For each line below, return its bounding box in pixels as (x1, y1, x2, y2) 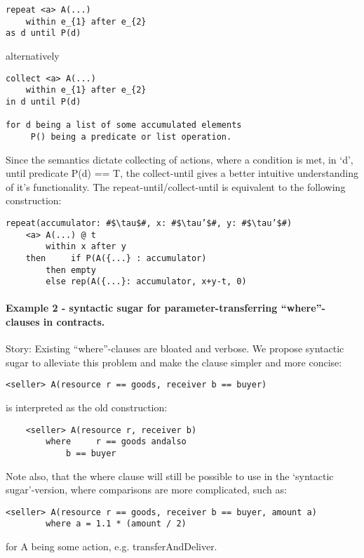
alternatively (6, 48, 60, 62)
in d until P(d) (6, 96, 81, 107)
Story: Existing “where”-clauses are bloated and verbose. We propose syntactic (6, 341, 344, 356)
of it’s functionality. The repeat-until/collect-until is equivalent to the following (6, 179, 346, 194)
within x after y (46, 241, 126, 252)
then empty (46, 265, 96, 275)
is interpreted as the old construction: (6, 400, 168, 415)
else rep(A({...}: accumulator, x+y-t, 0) (46, 277, 247, 287)
